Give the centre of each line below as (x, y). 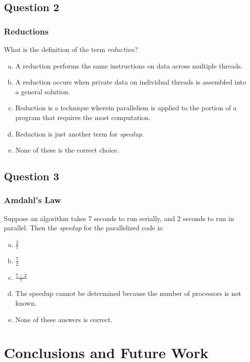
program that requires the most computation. (83, 117)
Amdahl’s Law (33, 200)
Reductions (26, 31)
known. (26, 303)
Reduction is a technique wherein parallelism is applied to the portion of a (126, 108)
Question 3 (32, 176)
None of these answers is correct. (64, 319)
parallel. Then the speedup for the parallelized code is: (84, 228)
